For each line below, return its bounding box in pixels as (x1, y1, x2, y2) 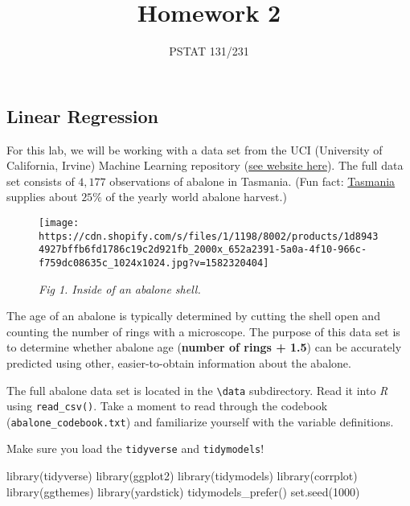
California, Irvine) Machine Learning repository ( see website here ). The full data (6, 157, 404, 174)
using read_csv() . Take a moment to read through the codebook (6, 397, 328, 414)
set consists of (6, 172, 75, 189)
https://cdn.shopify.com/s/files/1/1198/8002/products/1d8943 (39, 230, 379, 242)
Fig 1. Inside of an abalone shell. (39, 280, 201, 297)
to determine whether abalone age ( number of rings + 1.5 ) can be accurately (6, 339, 402, 356)
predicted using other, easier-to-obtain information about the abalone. (6, 354, 351, 371)
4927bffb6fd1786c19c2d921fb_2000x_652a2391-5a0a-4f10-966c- (39, 244, 367, 256)
